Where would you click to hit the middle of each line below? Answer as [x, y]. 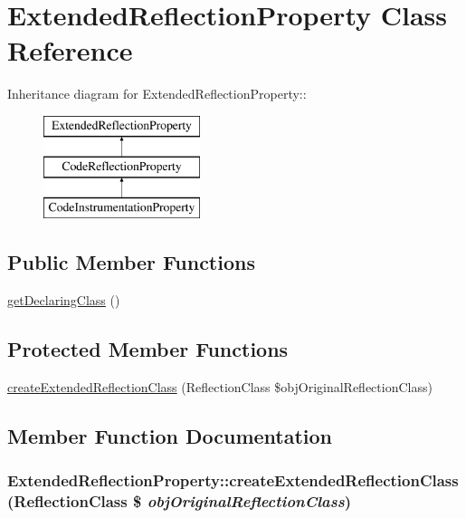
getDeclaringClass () [64, 300]
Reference [70, 50]
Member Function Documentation [170, 435]
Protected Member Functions [148, 349]
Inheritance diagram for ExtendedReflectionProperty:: [157, 94]
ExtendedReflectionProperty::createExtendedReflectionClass [233, 480]
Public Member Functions [131, 262]
